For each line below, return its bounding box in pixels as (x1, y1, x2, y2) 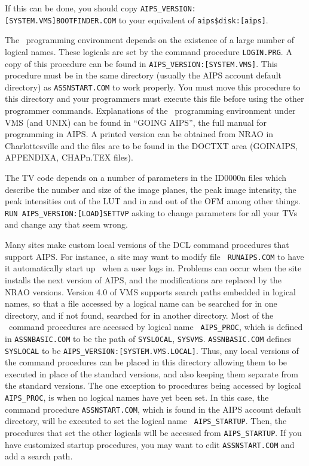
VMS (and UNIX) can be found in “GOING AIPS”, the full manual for (5, 116, 267, 128)
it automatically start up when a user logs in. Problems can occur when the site (5, 262, 302, 274)
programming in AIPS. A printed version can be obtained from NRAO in (5, 128, 274, 140)
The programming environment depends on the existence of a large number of (5, 34, 295, 46)
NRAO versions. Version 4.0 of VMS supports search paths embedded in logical (5, 285, 296, 298)
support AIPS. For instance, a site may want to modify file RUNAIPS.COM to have (5, 250, 304, 262)
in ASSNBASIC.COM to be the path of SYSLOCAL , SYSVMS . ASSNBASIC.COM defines (5, 332, 292, 344)
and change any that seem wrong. (5, 218, 128, 231)
